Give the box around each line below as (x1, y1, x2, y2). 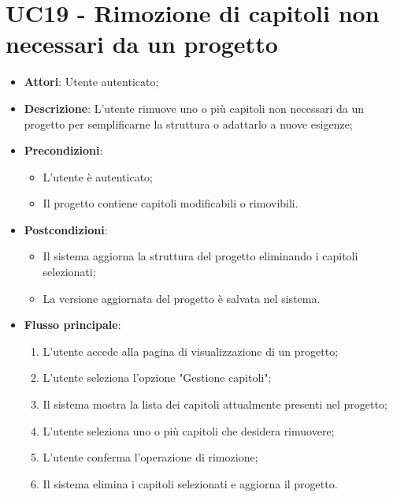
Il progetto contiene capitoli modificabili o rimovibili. (43, 195, 298, 211)
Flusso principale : (24, 316, 121, 333)
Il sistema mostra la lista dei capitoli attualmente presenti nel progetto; (43, 396, 387, 413)
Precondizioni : (24, 142, 103, 159)
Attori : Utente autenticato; (24, 73, 159, 90)
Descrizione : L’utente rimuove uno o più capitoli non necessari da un (24, 99, 364, 116)
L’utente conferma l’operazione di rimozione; (43, 449, 258, 465)
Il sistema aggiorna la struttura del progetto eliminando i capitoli (43, 248, 358, 264)
